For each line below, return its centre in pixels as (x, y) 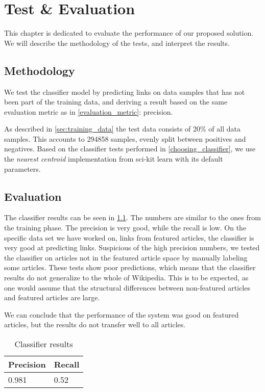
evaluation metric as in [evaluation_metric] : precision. (89, 111)
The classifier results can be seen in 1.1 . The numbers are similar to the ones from (132, 217)
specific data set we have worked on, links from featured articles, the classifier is (129, 237)
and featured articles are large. (52, 297)
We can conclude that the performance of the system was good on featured (122, 314)
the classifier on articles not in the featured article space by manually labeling (126, 257)
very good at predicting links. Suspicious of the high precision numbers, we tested (132, 247)
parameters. (22, 168)
